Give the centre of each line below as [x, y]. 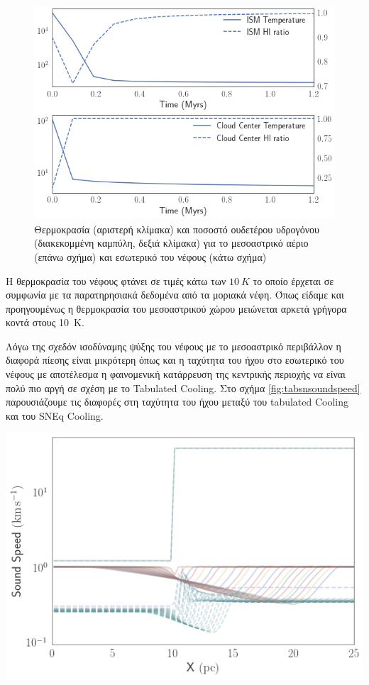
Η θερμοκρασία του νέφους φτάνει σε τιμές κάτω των [116, 280]
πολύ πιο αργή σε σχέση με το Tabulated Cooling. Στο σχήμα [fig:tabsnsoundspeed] [183, 388]
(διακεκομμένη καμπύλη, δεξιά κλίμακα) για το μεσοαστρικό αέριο [171, 243]
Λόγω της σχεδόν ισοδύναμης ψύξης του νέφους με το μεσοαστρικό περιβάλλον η [174, 346]
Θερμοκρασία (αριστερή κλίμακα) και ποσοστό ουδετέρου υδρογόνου [177, 229]
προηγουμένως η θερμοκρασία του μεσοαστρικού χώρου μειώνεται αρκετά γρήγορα [176, 308]
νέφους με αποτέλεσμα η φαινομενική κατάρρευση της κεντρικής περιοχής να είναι [176, 374]
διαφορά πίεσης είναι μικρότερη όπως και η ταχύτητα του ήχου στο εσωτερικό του [175, 360]
